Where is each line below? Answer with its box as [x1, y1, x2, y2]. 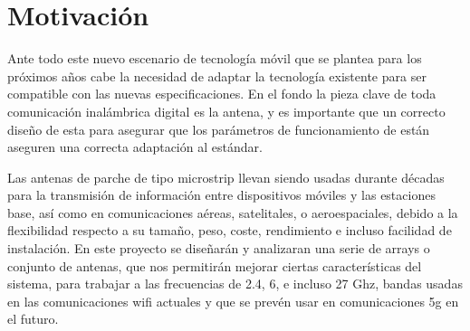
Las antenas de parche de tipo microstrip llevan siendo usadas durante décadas [7, 167, 445, 186]
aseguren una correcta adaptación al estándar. [7, 137, 263, 156]
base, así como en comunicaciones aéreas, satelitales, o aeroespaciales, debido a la [7, 203, 458, 222]
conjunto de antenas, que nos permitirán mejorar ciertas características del [7, 256, 422, 275]
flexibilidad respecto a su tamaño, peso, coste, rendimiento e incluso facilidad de [7, 221, 452, 240]
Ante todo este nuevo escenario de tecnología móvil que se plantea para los [7, 49, 422, 68]
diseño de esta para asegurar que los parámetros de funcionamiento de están [7, 119, 430, 138]
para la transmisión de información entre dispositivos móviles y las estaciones [7, 185, 436, 204]
